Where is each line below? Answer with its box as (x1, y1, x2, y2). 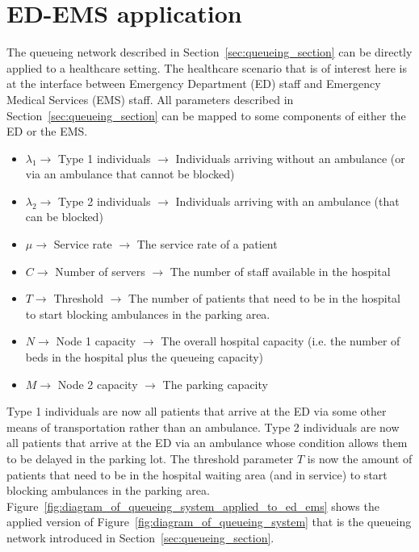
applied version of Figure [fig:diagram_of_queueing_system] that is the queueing (6, 513, 412, 530)
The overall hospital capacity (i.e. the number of (161, 332, 400, 349)
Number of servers (55, 262, 145, 279)
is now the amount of (307, 450, 413, 466)
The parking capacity (162, 375, 268, 392)
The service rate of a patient (136, 236, 278, 253)
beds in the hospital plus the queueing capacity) (25, 349, 264, 366)
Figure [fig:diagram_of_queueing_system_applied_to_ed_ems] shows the (6, 497, 379, 514)
